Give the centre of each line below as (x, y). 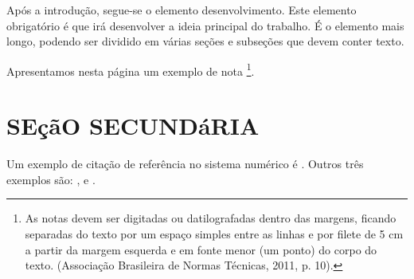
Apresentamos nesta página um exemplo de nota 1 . (131, 69)
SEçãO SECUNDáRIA (133, 126)
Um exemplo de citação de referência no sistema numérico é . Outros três (185, 164)
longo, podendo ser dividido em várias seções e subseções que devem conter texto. (205, 41)
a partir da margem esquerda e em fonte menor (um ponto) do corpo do (201, 249)
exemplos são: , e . (51, 179)
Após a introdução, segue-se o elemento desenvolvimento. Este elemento (182, 10)
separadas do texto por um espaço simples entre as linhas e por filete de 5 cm (214, 233)
